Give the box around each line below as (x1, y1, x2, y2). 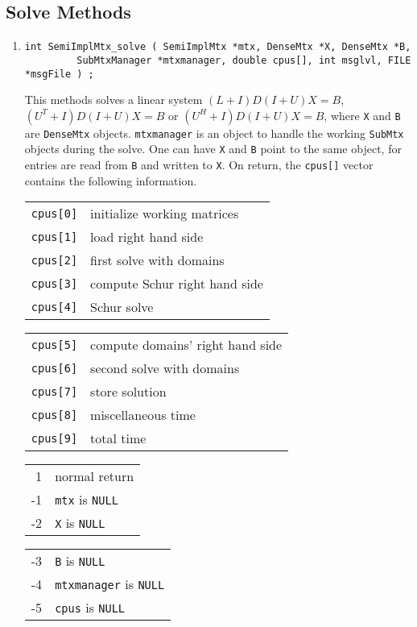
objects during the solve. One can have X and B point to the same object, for (24, 140, 402, 157)
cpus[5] (31, 338, 78, 351)
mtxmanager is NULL (55, 575, 165, 594)
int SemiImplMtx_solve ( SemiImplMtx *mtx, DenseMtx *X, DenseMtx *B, (24, 41, 411, 53)
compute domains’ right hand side (90, 335, 283, 355)
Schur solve (90, 297, 154, 317)
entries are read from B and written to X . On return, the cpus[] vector (24, 156, 374, 173)
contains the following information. (24, 172, 197, 189)
